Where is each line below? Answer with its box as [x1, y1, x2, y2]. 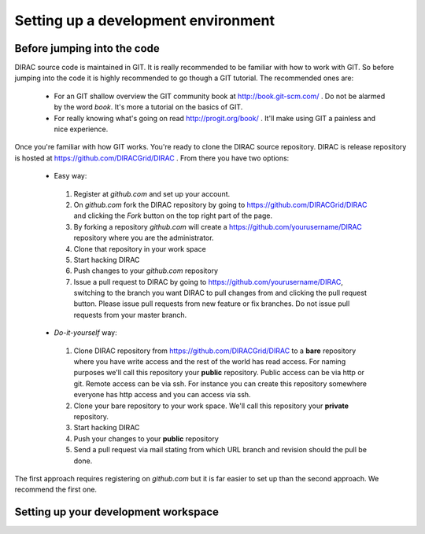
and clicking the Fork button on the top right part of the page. [73, 211, 273, 220]
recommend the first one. [14, 484, 98, 495]
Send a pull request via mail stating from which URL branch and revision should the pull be [73, 445, 368, 455]
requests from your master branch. [73, 310, 187, 319]
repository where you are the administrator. [73, 233, 214, 243]
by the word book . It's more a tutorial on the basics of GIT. [54, 102, 243, 112]
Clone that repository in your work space [73, 244, 206, 253]
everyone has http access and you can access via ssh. [73, 390, 251, 400]
